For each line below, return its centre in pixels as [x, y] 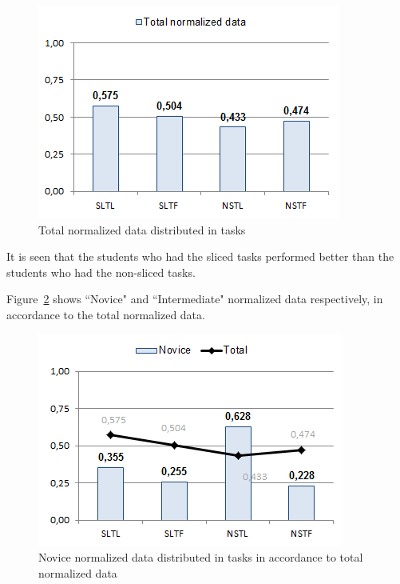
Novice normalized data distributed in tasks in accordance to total [201, 557]
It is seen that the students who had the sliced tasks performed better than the [200, 256]
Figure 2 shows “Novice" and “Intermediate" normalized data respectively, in [195, 299]
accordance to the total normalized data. [106, 314]
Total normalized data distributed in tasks [142, 229]
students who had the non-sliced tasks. [101, 272]
